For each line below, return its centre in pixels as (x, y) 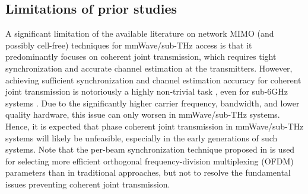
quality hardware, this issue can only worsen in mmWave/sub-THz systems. (143, 114)
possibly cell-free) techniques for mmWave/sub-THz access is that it (129, 45)
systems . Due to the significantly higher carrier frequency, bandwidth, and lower (153, 103)
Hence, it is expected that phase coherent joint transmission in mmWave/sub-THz (155, 126)
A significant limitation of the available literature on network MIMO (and (140, 33)
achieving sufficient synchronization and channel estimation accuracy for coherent (153, 80)
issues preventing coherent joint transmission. (88, 184)
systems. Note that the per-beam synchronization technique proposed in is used (150, 149)
